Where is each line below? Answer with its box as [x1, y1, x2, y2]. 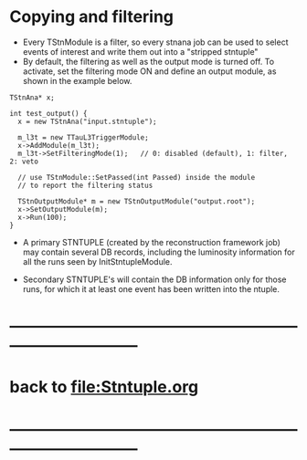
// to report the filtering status [17, 181, 153, 190]
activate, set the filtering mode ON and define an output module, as [22, 66, 277, 77]
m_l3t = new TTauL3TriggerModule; [17, 132, 149, 142]
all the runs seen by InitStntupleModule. [22, 256, 173, 267]
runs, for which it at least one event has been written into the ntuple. [22, 283, 281, 294]
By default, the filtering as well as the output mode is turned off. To [22, 56, 275, 67]
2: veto [9, 157, 39, 166]
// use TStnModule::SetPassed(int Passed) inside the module [17, 172, 256, 182]
